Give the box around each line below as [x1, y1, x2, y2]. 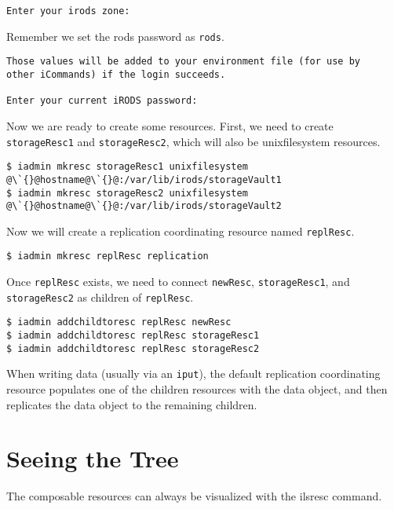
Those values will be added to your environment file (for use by [6, 56, 361, 68]
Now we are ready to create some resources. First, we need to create [6, 117, 334, 134]
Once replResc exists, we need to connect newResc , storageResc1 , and [6, 273, 350, 290]
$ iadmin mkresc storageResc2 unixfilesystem [6, 187, 248, 199]
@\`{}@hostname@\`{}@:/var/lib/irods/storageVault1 [6, 174, 282, 185]
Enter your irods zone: [6, 5, 130, 16]
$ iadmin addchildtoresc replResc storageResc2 [6, 342, 260, 354]
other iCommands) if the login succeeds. [6, 68, 226, 80]
